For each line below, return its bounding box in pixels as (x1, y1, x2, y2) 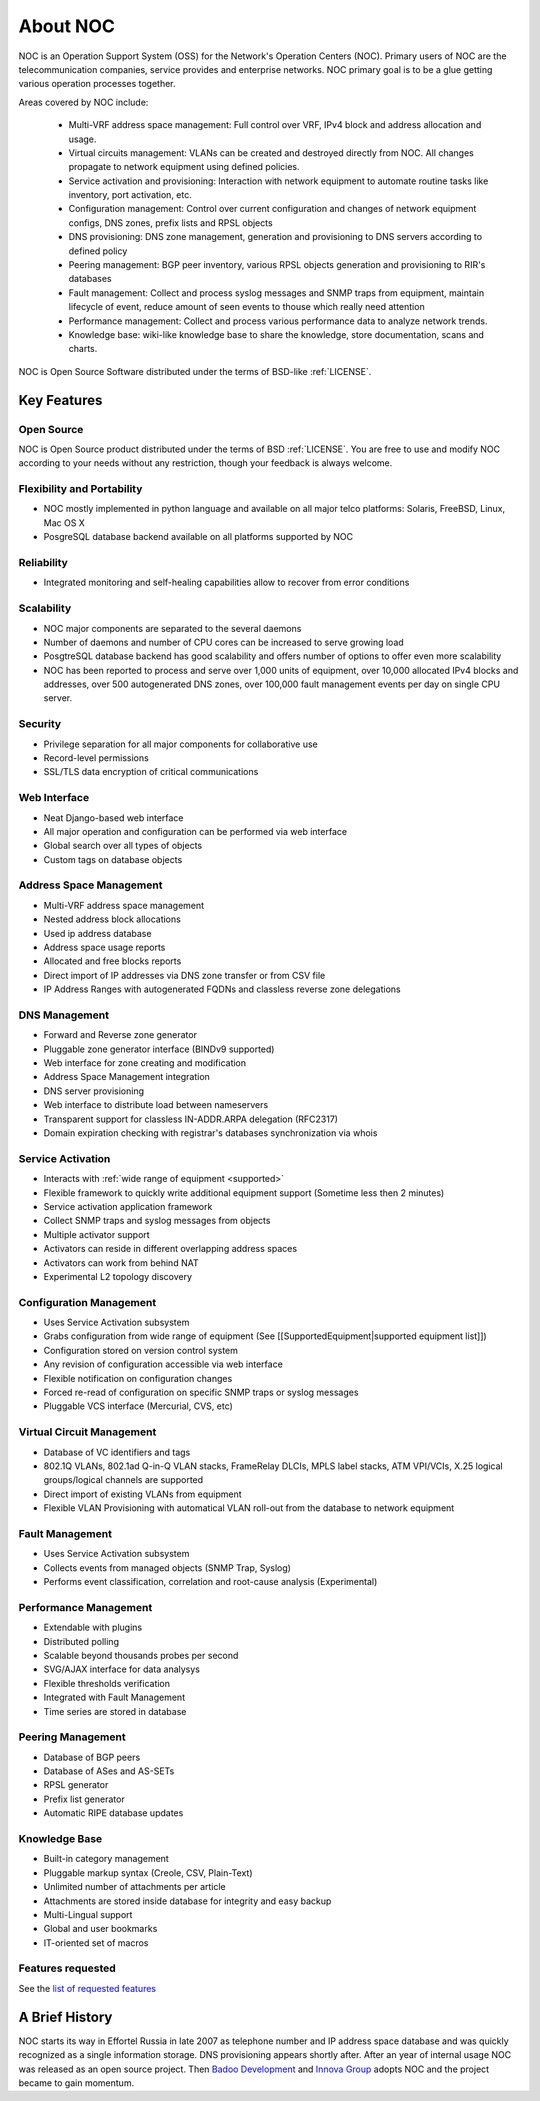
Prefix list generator (43, 1793, 125, 1805)
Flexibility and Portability (18, 482, 143, 496)
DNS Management (18, 1008, 110, 1022)
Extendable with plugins (43, 1621, 143, 1634)
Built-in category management (43, 1853, 169, 1865)
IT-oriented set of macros (43, 1936, 149, 1949)
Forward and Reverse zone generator (43, 1029, 197, 1041)
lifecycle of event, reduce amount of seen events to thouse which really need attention (68, 301, 425, 313)
